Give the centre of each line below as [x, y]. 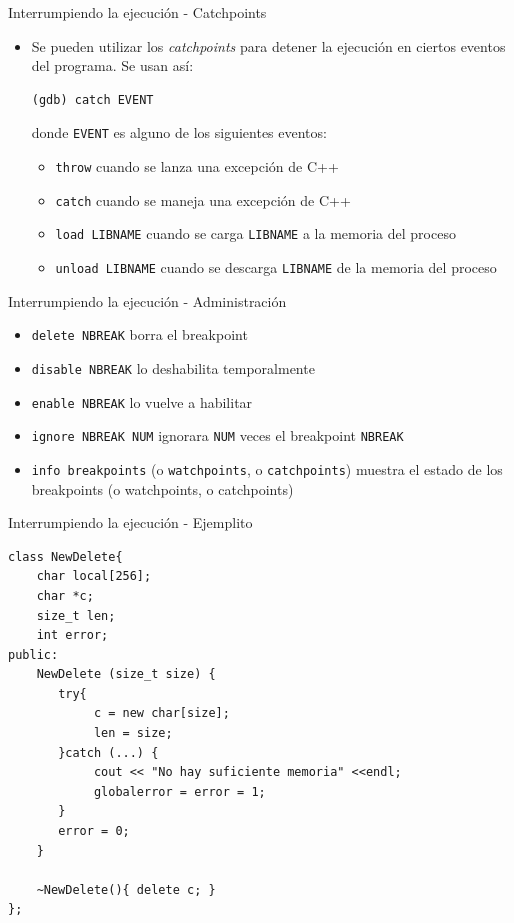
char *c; [65, 595]
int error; [72, 635]
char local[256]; [94, 576]
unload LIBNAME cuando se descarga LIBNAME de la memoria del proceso [276, 267]
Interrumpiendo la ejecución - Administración [147, 300]
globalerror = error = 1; [179, 791]
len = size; [133, 733]
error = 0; [94, 831]
